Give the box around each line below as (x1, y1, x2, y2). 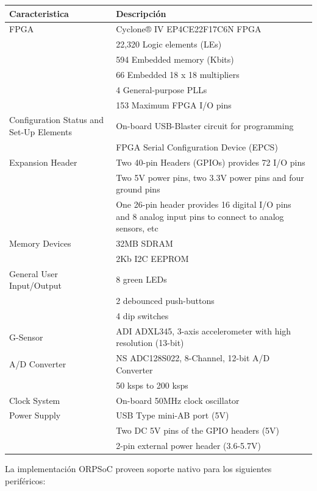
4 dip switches (116, 309, 169, 322)
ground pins (116, 183, 160, 196)
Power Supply (9, 409, 61, 422)
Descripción (116, 7, 166, 19)
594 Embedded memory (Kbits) (116, 53, 234, 66)
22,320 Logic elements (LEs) (116, 38, 222, 51)
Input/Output (9, 279, 62, 292)
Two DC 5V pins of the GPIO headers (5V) (116, 424, 280, 437)
